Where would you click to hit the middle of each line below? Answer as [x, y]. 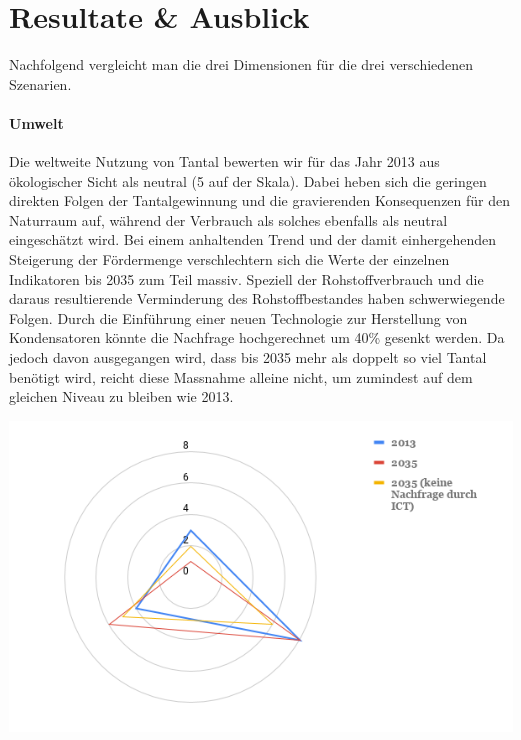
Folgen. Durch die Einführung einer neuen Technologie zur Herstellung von [238, 317]
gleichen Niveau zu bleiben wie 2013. [121, 396]
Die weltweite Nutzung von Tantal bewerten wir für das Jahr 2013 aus [224, 161]
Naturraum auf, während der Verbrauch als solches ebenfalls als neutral [228, 219]
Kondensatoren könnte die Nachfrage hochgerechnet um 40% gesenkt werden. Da [257, 337]
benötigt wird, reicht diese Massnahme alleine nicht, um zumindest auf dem [241, 376]
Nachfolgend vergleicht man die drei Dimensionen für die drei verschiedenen [241, 64]
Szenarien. [40, 83]
